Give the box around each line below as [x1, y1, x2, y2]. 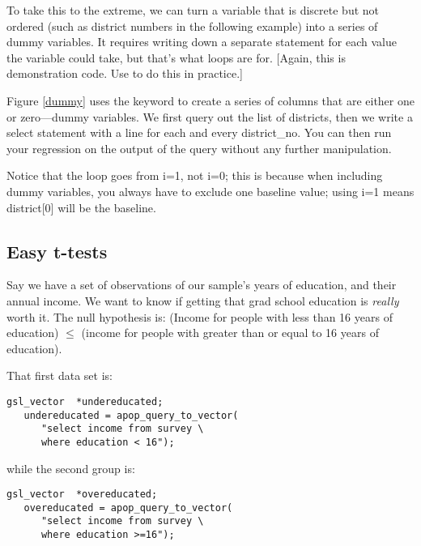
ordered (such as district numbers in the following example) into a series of [6, 17, 378, 34]
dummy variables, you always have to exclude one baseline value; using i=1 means [6, 182, 415, 199]
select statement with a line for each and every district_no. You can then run [6, 124, 392, 141]
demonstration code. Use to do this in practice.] [6, 65, 243, 82]
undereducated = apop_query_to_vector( [23, 409, 239, 421]
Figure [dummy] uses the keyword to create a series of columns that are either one [6, 92, 415, 109]
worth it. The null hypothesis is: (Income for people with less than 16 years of [6, 308, 393, 325]
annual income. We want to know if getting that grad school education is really [6, 292, 399, 309]
